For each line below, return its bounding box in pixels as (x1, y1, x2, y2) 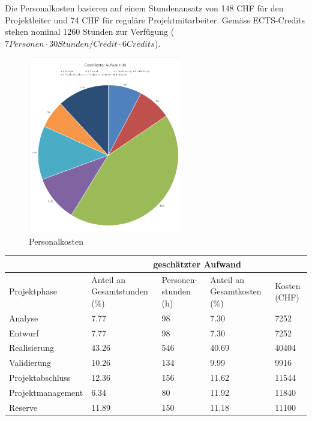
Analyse (9, 311, 38, 324)
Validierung (9, 356, 52, 369)
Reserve (9, 401, 37, 413)
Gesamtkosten (210, 285, 262, 297)
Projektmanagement (9, 386, 83, 398)
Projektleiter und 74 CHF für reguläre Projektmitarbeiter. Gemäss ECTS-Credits (5, 13, 305, 26)
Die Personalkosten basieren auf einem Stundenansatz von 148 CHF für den (5, 2, 284, 14)
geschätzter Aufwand (153, 257, 241, 270)
